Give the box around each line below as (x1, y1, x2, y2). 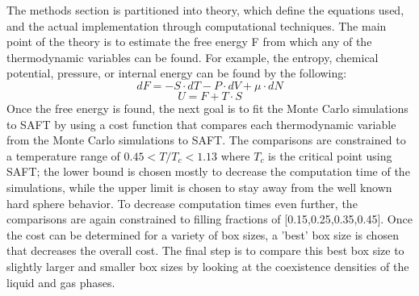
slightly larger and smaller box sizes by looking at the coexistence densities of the (6, 257, 409, 274)
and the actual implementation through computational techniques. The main (6, 17, 387, 34)
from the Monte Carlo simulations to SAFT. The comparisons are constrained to (6, 131, 406, 148)
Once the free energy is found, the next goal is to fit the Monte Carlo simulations (6, 99, 409, 116)
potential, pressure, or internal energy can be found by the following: (6, 65, 347, 81)
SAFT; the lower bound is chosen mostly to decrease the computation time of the (6, 163, 410, 180)
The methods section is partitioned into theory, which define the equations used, (6, 2, 404, 18)
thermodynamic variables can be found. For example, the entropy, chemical (6, 48, 379, 65)
